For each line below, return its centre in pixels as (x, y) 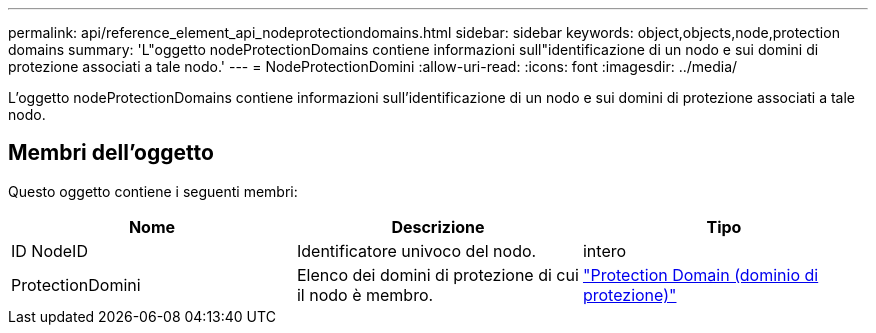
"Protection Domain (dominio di (700, 274)
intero (604, 250)
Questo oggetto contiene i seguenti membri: (153, 191)
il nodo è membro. (365, 294)
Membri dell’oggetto (111, 153)
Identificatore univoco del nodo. (416, 250)
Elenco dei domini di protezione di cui (437, 274)
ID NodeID (49, 250)
